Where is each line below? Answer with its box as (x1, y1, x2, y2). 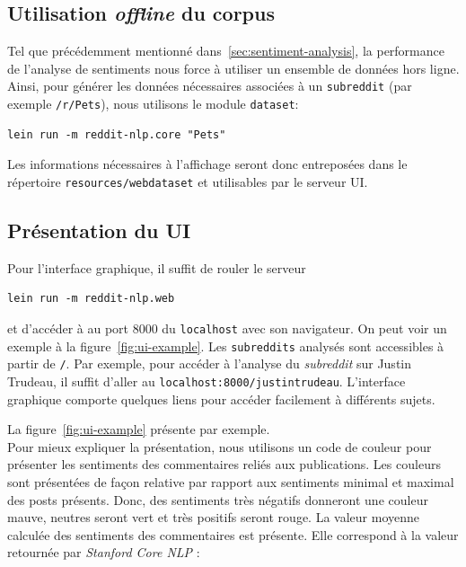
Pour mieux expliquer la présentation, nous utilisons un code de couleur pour (7, 437, 432, 456)
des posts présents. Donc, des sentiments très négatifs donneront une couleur (7, 490, 428, 509)
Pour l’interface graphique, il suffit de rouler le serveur (7, 258, 306, 277)
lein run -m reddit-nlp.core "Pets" (7, 128, 226, 141)
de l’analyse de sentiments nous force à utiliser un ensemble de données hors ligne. (7, 58, 460, 77)
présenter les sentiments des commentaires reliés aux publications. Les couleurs (7, 455, 441, 474)
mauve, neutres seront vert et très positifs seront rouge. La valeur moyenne (7, 508, 419, 527)
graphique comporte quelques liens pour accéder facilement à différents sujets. (7, 389, 435, 408)
